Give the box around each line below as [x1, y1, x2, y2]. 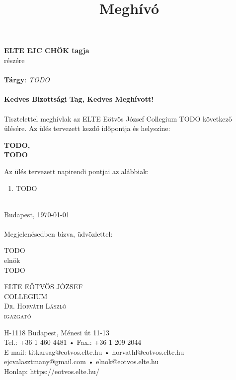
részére [4, 55, 25, 65]
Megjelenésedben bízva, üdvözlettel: [4, 228, 113, 239]
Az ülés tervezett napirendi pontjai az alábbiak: [4, 166, 149, 176]
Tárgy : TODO [4, 74, 50, 85]
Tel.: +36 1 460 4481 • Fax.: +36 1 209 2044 [4, 337, 142, 347]
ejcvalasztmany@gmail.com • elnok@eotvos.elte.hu [4, 356, 159, 367]
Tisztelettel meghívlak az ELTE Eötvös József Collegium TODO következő [4, 113, 232, 124]
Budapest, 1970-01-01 [4, 209, 70, 219]
